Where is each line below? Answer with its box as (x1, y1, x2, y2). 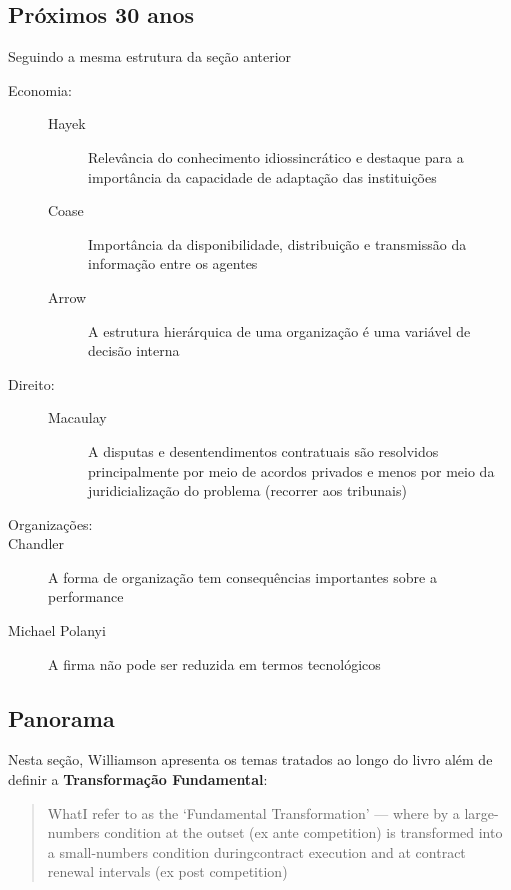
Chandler (8, 533, 65, 554)
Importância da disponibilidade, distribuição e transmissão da (88, 233, 467, 254)
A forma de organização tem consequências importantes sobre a (48, 566, 437, 587)
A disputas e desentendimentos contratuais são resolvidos (88, 440, 439, 461)
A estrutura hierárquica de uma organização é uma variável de (88, 320, 471, 341)
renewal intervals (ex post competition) (47, 861, 288, 882)
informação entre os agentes (88, 253, 258, 274)
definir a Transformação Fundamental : (8, 769, 268, 790)
